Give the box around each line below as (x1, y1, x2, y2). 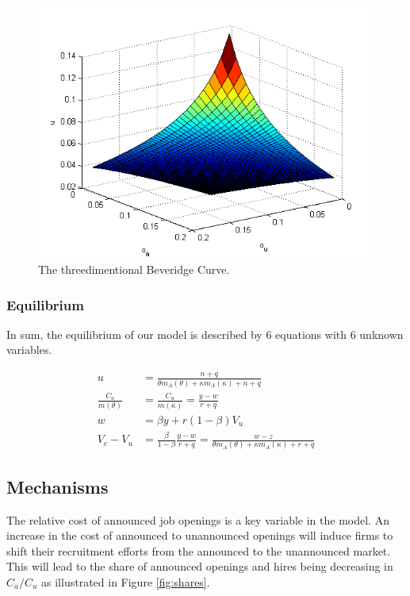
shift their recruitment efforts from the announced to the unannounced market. (6, 542, 391, 559)
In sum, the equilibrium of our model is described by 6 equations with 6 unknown (6, 325, 404, 342)
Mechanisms (6, 474, 109, 498)
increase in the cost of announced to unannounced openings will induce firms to (6, 527, 393, 544)
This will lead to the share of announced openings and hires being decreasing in (6, 558, 393, 575)
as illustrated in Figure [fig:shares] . (41, 574, 210, 590)
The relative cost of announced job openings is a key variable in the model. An (6, 511, 389, 528)
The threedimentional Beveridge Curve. (38, 261, 230, 278)
